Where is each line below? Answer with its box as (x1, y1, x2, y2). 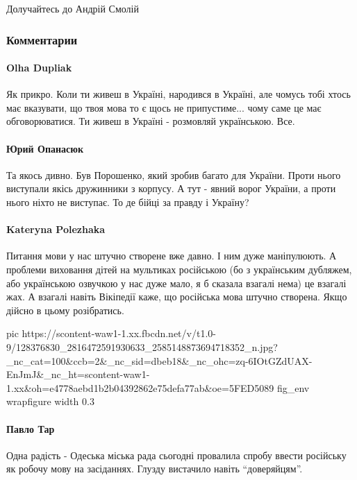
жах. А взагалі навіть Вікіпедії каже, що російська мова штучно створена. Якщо (6, 289, 347, 304)
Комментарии (6, 31, 78, 48)
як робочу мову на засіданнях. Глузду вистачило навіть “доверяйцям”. (6, 461, 303, 476)
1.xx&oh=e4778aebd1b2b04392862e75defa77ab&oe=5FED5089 (6, 380, 274, 395)
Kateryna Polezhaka (6, 222, 106, 237)
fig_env (276, 380, 310, 395)
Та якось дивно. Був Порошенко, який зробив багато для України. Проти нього (6, 167, 341, 182)
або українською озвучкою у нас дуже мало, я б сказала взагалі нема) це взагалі (6, 275, 347, 290)
